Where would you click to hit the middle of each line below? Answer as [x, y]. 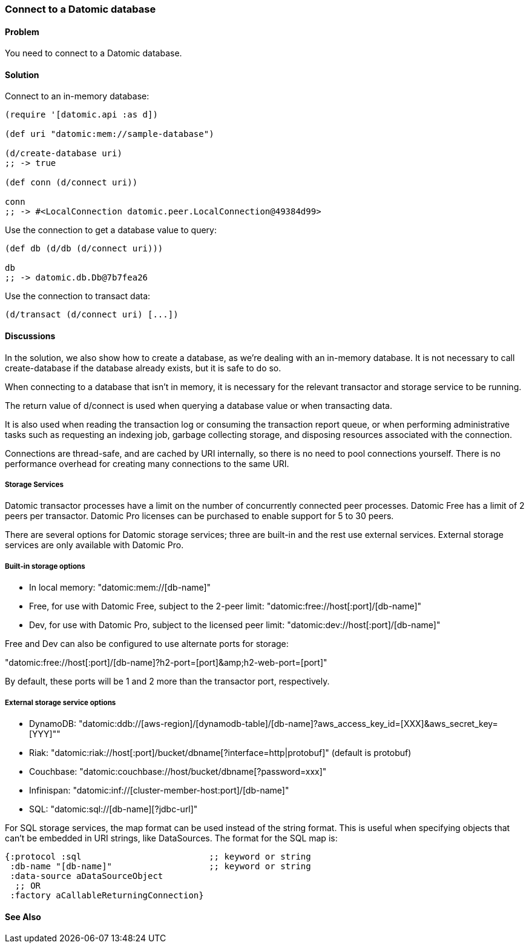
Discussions [30, 336]
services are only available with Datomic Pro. [94, 545]
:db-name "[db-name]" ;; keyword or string [160, 866]
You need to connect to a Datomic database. [94, 53]
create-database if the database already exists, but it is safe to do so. [143, 368]
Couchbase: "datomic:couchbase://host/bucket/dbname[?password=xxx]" [178, 771]
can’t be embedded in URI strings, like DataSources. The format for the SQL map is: [171, 838]
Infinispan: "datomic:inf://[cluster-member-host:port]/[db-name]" [159, 790]
